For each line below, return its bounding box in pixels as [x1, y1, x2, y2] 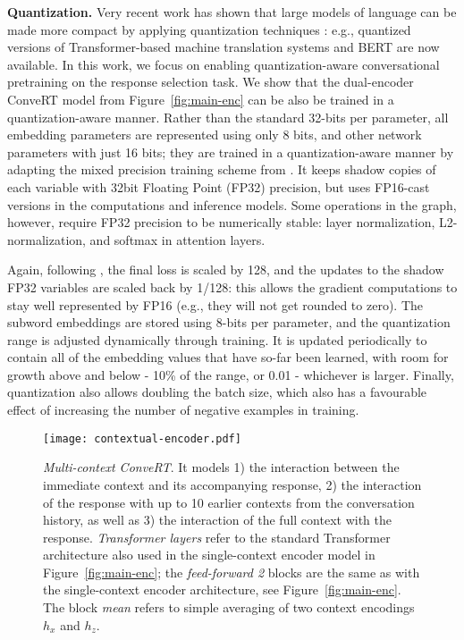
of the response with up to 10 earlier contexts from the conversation [43, 493, 415, 511]
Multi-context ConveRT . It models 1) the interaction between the [43, 458, 400, 476]
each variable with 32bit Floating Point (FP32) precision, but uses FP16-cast [7, 177, 430, 196]
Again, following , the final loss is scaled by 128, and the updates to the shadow [7, 260, 444, 279]
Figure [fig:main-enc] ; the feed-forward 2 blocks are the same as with [43, 562, 420, 581]
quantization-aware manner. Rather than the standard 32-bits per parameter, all [7, 107, 449, 126]
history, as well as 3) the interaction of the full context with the [43, 510, 392, 529]
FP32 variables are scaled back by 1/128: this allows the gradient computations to [7, 277, 458, 296]
